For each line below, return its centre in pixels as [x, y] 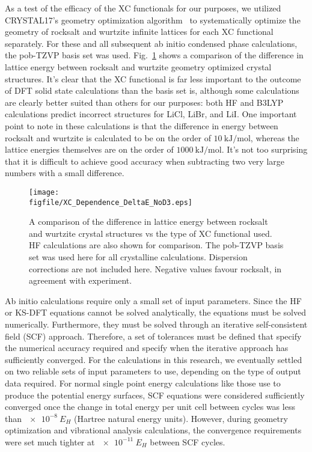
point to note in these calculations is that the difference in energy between [142, 125]
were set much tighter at [50, 441]
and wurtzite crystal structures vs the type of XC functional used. [151, 233]
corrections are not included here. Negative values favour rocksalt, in [155, 268]
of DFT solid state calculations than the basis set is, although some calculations [152, 90]
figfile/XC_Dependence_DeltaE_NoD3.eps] [111, 202]
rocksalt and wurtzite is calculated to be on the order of [108, 137]
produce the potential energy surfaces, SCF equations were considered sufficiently [155, 395]
